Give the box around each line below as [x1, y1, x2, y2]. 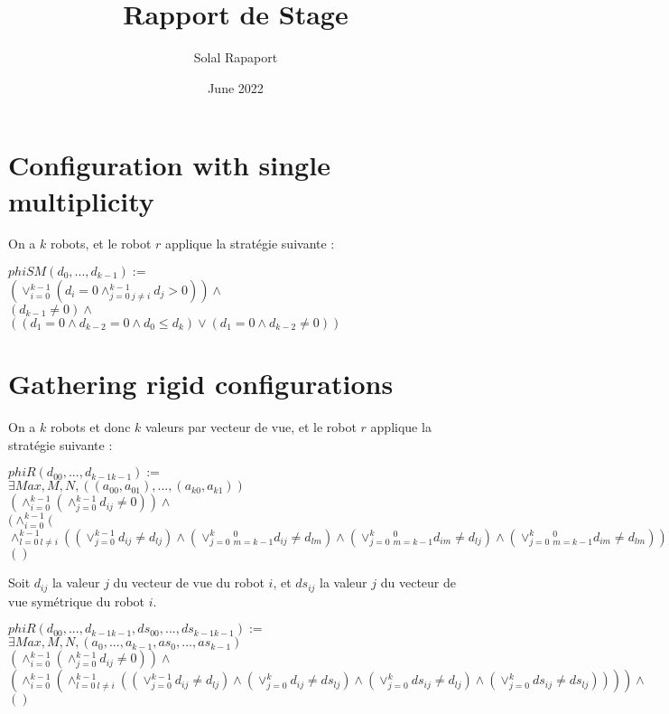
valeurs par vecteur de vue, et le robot [144, 418, 357, 437]
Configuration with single [8, 146, 330, 183]
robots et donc [50, 418, 131, 437]
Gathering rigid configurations [8, 365, 394, 402]
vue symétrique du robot [8, 591, 145, 610]
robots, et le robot [50, 234, 152, 253]
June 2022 [208, 78, 264, 97]
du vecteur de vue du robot [113, 573, 265, 592]
